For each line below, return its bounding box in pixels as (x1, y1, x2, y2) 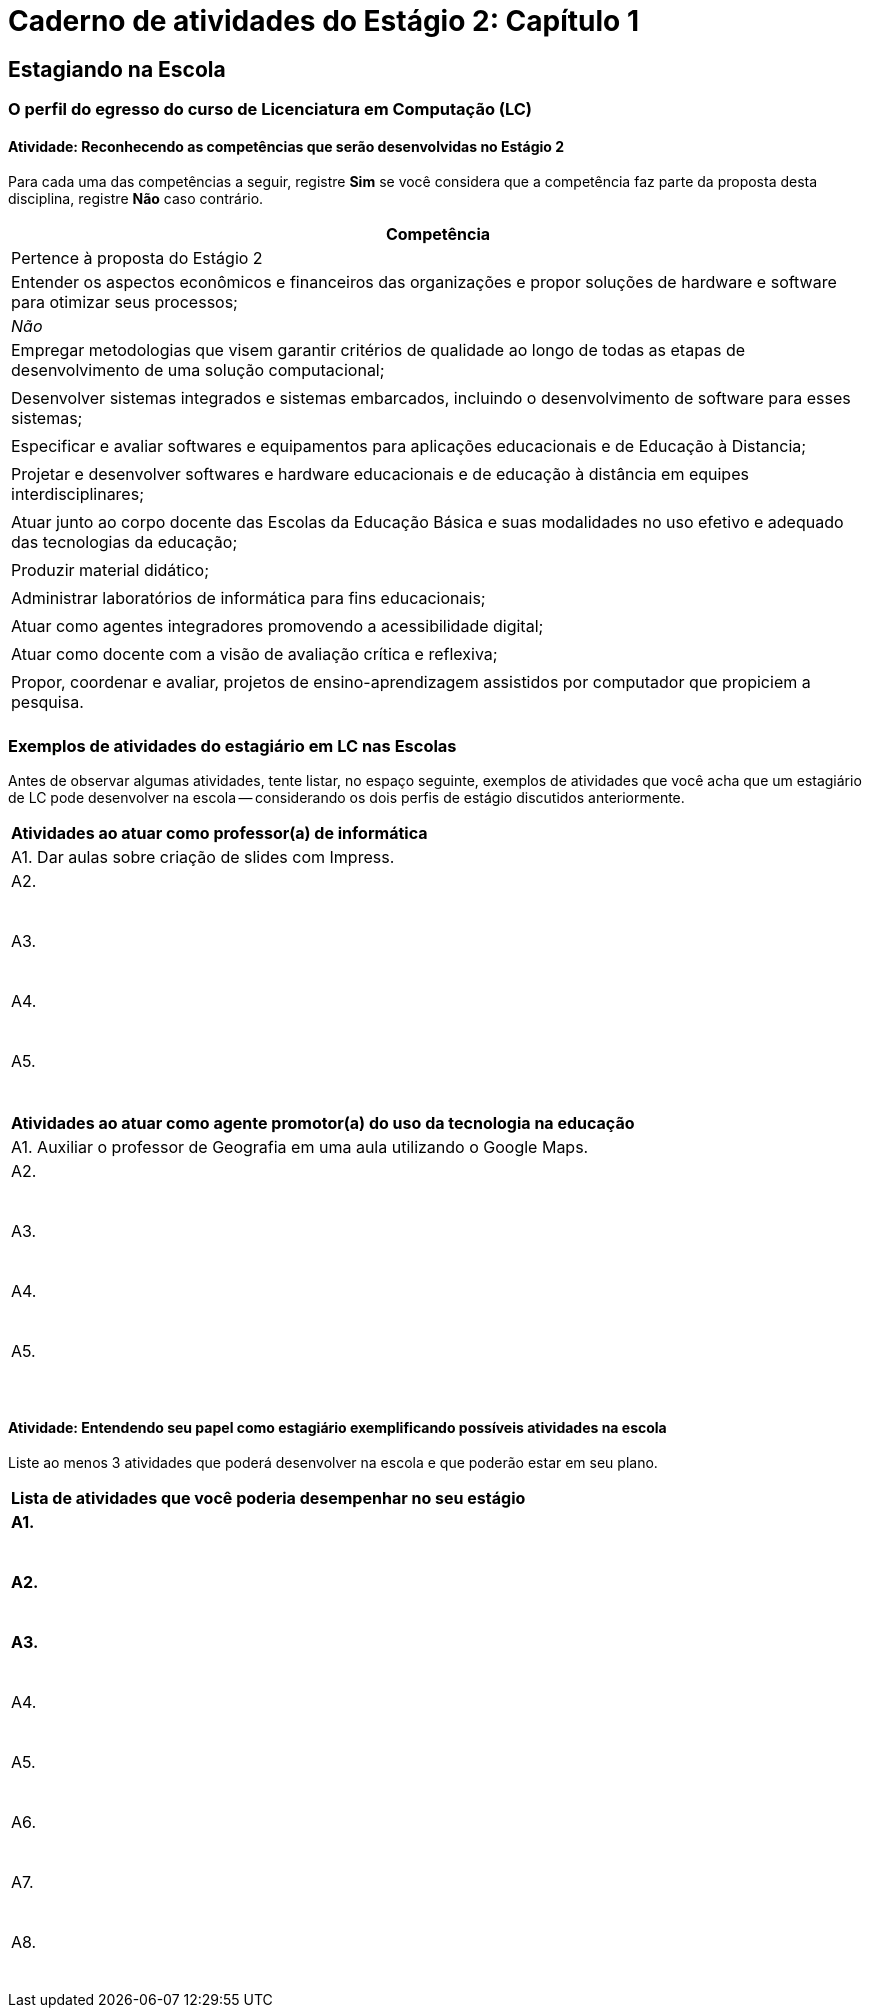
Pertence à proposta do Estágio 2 (11, 248, 263, 269)
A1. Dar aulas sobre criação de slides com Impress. (11, 847, 395, 868)
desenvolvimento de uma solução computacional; (11, 360, 385, 381)
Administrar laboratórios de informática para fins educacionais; (11, 588, 486, 609)
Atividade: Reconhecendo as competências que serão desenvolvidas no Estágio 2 (8, 137, 565, 155)
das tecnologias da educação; (11, 532, 238, 553)
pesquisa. (11, 692, 84, 713)
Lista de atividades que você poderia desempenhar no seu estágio (11, 1488, 526, 1509)
